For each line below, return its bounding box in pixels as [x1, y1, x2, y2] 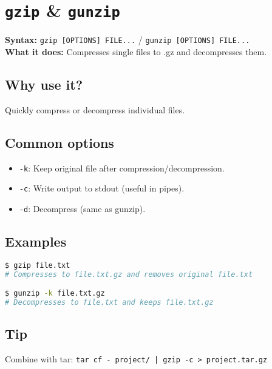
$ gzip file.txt [5, 261, 70, 270]
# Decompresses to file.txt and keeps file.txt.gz [5, 298, 214, 307]
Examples [5, 231, 67, 250]
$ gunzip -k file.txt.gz [5, 289, 105, 298]
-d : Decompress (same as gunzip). [19, 202, 146, 214]
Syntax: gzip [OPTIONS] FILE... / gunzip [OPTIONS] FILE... [5, 33, 250, 46]
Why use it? [5, 75, 83, 93]
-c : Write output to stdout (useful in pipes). [19, 182, 185, 194]
